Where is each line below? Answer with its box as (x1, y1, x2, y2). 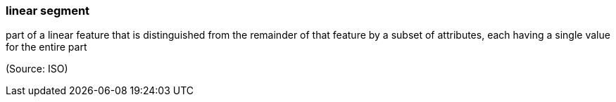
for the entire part (6, 41, 87, 53)
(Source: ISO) (6, 63, 68, 75)
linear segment (6, 4, 90, 18)
